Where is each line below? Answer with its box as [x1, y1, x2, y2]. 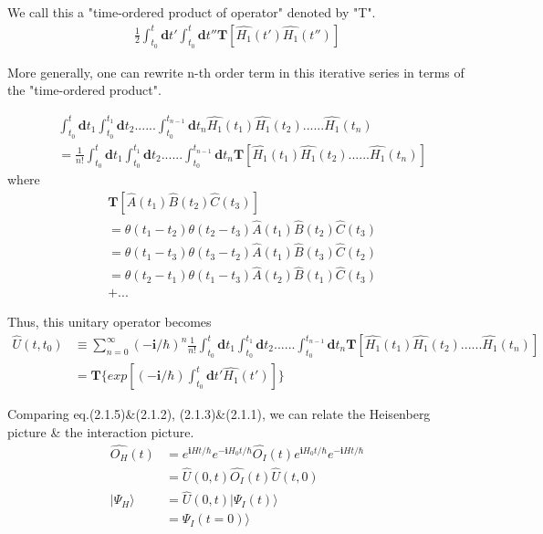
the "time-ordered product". [7, 80, 162, 99]
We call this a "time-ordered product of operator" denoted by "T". [7, 3, 376, 21]
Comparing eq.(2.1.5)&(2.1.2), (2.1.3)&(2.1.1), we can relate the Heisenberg [7, 404, 431, 424]
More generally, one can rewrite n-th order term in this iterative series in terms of [7, 62, 465, 81]
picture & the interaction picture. [7, 422, 194, 441]
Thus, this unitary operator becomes [7, 312, 212, 331]
